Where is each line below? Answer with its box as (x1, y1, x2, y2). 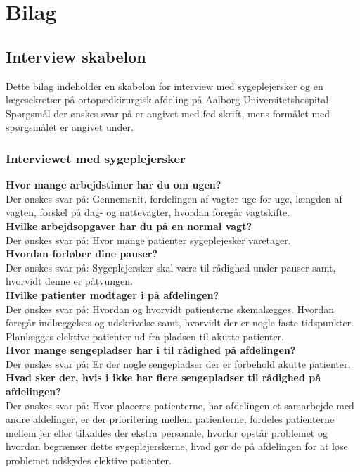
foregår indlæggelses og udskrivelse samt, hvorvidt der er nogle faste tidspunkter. (6, 315, 354, 330)
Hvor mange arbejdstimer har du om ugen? (6, 177, 221, 192)
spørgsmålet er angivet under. (6, 120, 134, 134)
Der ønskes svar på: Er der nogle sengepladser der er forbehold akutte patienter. (6, 356, 351, 371)
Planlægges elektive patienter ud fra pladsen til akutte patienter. (6, 329, 284, 343)
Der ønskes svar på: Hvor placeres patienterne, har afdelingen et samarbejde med (6, 397, 354, 412)
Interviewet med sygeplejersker (6, 149, 186, 167)
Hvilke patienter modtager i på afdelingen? (6, 287, 219, 302)
